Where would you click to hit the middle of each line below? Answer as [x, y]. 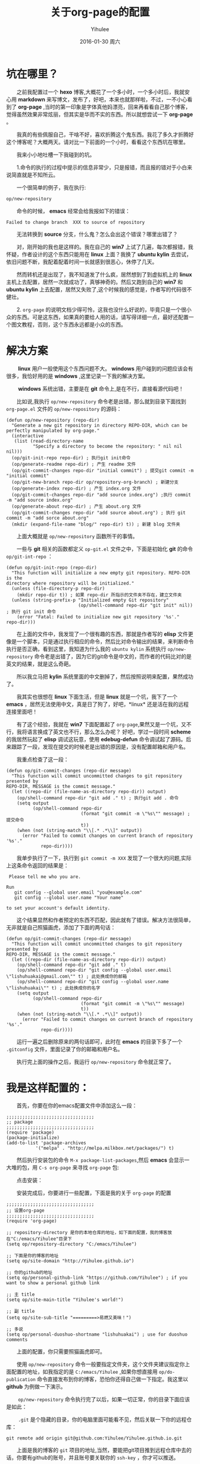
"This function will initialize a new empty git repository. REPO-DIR [101, 573]
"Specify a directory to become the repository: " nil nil [107, 446]
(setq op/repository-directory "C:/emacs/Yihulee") [71, 1244]
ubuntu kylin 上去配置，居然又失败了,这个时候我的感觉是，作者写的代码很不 [99, 289]
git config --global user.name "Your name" [69, 897]
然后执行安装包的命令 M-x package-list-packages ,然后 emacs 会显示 [101, 1160]
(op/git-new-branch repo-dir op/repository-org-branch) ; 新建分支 [95, 482]
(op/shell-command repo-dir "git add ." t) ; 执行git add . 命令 [98, 798]
